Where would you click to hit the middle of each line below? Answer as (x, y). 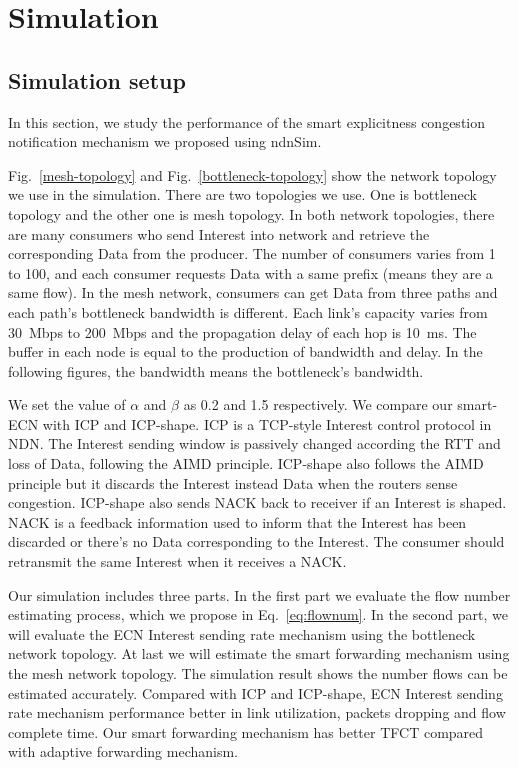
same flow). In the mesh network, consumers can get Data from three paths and (253, 292)
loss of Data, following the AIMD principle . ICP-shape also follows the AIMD (246, 463)
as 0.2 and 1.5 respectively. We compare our (318, 404)
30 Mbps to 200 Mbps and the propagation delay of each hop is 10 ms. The (242, 331)
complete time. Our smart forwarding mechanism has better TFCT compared (246, 731)
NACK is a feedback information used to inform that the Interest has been (237, 521)
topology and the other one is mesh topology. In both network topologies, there (251, 213)
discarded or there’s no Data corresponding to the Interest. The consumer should (256, 541)
